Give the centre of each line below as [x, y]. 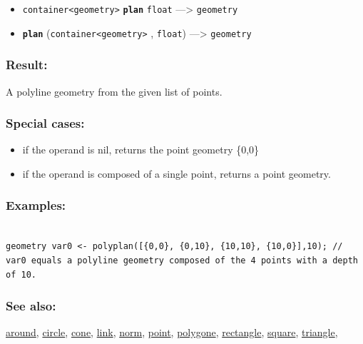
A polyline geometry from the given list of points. [114, 91]
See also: [31, 306]
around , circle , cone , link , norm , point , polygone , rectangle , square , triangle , [172, 332]
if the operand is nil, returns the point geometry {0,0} [141, 150]
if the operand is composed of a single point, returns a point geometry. [177, 173]
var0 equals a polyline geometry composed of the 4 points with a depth [182, 260]
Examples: [36, 205]
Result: [27, 65]
